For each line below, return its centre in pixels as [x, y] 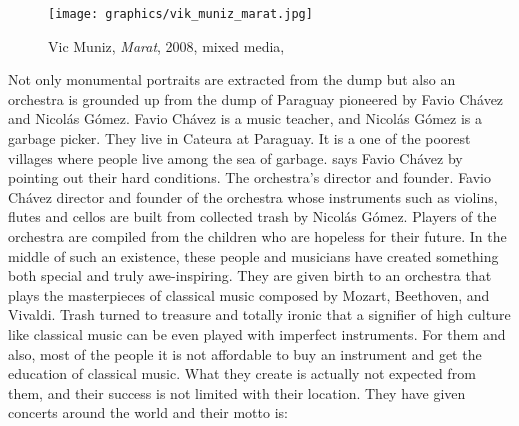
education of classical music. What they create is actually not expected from [242, 373]
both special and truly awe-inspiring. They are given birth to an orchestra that [250, 275]
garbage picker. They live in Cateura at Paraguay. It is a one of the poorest [239, 138]
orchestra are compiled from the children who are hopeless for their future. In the [257, 236]
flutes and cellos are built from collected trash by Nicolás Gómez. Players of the [252, 216]
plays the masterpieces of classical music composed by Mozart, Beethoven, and [249, 294]
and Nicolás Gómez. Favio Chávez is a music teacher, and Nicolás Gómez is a [245, 118]
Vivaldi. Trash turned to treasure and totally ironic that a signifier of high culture [259, 314]
